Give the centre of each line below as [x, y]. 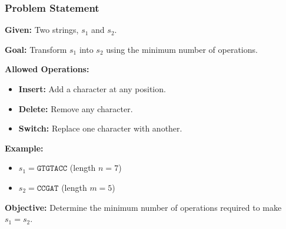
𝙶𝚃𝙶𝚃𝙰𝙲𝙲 [52, 169]
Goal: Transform [36, 49]
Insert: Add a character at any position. [92, 89]
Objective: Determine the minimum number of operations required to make [143, 207]
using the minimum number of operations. [182, 49]
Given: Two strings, [42, 30]
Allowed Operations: [47, 69]
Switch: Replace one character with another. [100, 128]
